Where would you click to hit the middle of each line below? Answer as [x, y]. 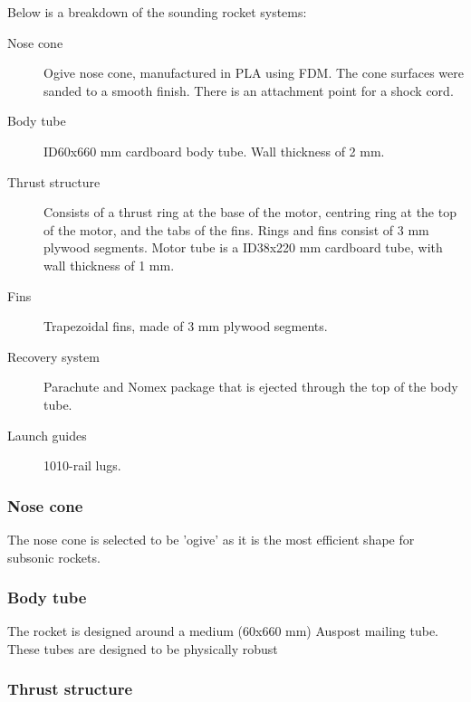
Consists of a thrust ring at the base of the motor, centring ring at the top [250, 212]
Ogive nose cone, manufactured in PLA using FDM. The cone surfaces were [254, 73]
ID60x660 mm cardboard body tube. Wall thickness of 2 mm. [214, 151]
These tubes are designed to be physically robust [143, 648]
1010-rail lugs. [82, 465]
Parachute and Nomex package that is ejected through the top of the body [251, 387]
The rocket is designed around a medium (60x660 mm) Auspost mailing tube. [223, 631]
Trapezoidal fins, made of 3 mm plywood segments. [186, 326]
